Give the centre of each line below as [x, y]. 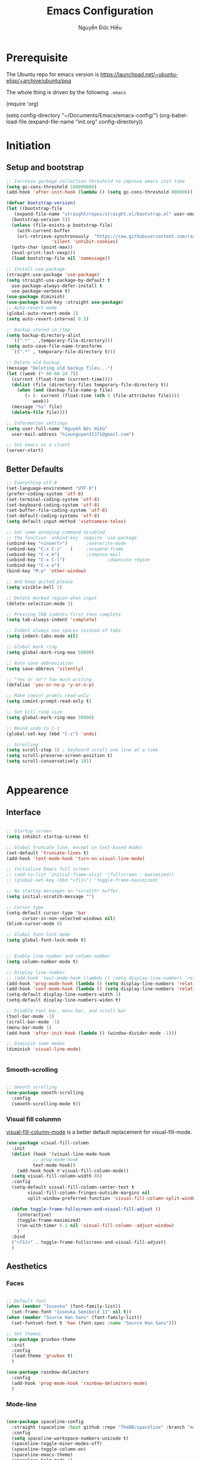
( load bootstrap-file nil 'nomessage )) [61, 258]
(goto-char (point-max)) [42, 247]
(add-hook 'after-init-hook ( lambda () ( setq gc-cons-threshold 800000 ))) [101, 192]
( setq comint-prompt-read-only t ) [49, 701]
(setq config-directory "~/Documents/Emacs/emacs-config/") [82, 115]
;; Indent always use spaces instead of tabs [63, 631]
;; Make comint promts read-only [48, 696]
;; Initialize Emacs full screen [48, 869]
